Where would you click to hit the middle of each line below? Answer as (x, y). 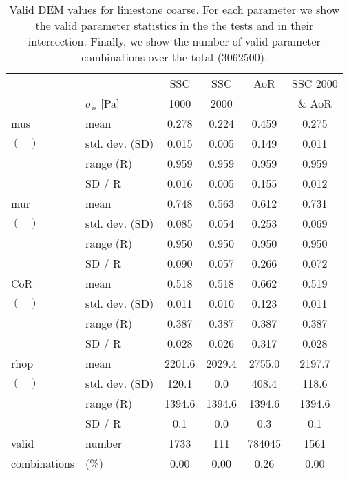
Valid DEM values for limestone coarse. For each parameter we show (174, 9)
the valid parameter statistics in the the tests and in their (174, 25)
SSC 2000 (315, 83)
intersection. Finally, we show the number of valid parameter (174, 41)
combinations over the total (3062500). (174, 57)
